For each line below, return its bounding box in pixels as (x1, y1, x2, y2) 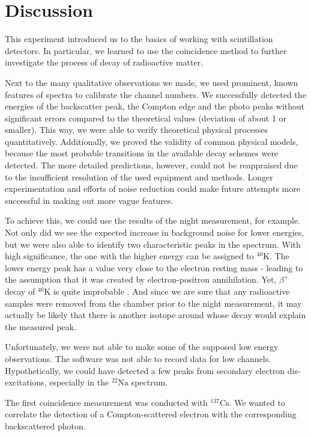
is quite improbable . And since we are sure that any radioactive (53, 285, 290, 297)
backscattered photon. (5, 419, 86, 432)
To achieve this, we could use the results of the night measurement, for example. (5, 214, 300, 227)
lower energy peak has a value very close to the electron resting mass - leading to (5, 261, 303, 274)
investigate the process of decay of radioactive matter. (5, 56, 204, 69)
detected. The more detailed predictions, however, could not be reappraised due (5, 159, 298, 171)
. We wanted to (229, 396, 285, 408)
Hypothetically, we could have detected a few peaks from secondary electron (5, 364, 285, 376)
